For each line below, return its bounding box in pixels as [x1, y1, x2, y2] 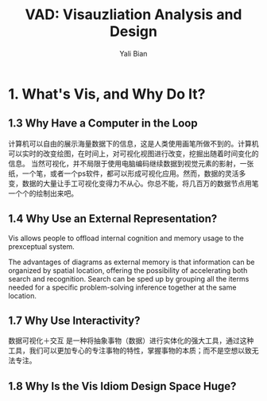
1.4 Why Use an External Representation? [8, 212, 218, 226]
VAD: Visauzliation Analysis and [25, 6, 242, 24]
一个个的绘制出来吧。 [8, 189, 78, 198]
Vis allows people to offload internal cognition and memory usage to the [8, 233, 244, 243]
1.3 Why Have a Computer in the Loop [8, 117, 198, 130]
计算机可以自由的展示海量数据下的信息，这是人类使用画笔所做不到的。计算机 [8, 138, 259, 148]
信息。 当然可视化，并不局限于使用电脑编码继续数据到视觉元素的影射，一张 [8, 158, 254, 168]
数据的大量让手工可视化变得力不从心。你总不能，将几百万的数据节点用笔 [21, 178, 259, 188]
